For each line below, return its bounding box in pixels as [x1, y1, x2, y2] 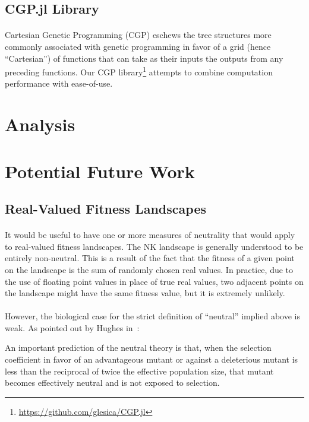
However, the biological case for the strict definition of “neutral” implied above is [5, 310, 300, 322]
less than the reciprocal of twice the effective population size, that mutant [5, 364, 274, 377]
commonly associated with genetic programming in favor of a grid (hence [5, 40, 271, 52]
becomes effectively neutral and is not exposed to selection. [5, 376, 220, 389]
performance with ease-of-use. [5, 77, 113, 90]
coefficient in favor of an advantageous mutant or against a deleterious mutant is [5, 353, 298, 366]
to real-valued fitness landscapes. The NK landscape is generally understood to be [5, 240, 304, 252]
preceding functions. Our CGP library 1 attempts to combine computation [5, 64, 273, 78]
